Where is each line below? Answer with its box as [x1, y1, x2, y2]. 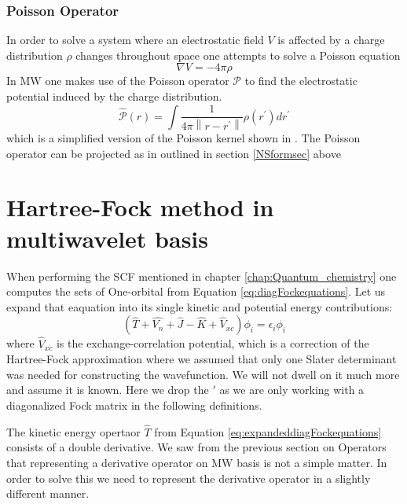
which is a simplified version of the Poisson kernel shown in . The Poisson [6, 130, 361, 146]
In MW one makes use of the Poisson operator [6, 72, 229, 89]
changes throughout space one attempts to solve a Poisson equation [75, 46, 401, 63]
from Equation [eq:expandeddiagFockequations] [154, 423, 382, 440]
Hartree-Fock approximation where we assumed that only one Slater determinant [6, 351, 397, 367]
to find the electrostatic [244, 72, 357, 89]
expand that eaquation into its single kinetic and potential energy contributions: [6, 298, 393, 315]
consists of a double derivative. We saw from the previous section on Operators [6, 439, 387, 455]
